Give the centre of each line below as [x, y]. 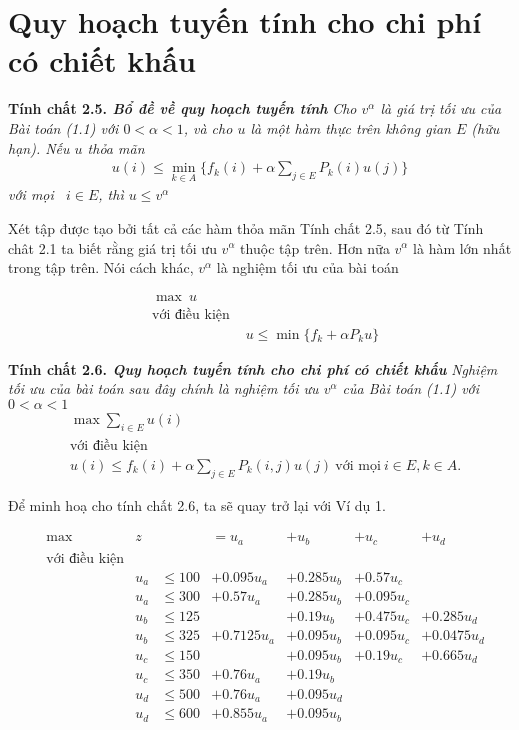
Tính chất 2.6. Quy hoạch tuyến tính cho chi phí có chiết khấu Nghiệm [253, 368]
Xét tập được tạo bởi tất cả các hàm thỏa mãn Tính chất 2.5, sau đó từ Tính [246, 227]
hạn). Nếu [39, 147]
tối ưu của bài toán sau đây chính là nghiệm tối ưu [163, 388]
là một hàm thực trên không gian [350, 127]
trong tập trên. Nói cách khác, [101, 267]
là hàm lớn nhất [462, 247]
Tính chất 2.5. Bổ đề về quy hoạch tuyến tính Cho [182, 108]
